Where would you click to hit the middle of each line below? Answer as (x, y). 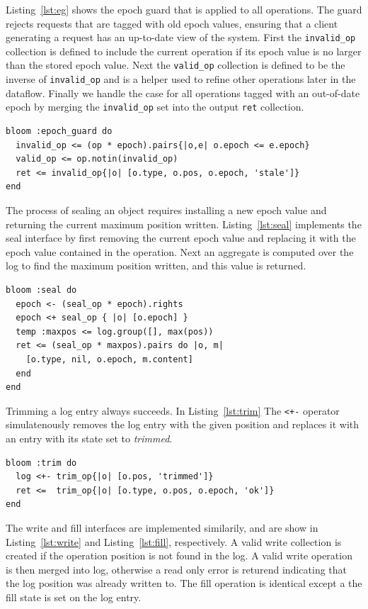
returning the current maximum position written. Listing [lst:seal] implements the (184, 224)
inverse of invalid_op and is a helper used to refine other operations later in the (181, 79)
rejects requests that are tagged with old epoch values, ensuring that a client (172, 23)
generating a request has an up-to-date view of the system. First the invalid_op (181, 37)
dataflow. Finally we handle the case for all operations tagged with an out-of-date (183, 93)
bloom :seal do (41, 290)
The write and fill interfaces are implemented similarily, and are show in (162, 527)
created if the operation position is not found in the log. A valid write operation (179, 555)
